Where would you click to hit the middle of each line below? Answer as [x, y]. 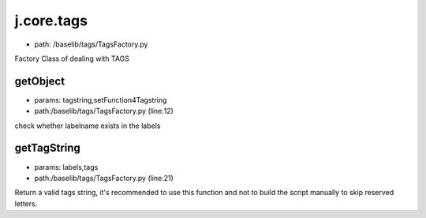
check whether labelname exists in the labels [88, 126]
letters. [26, 203]
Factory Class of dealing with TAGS [72, 58]
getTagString [47, 148]
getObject [40, 81]
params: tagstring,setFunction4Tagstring [101, 100]
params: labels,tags [66, 167]
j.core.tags [51, 21]
